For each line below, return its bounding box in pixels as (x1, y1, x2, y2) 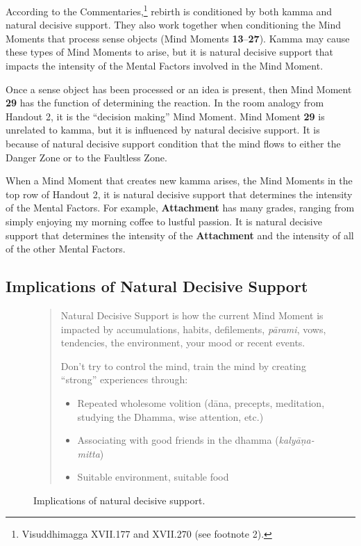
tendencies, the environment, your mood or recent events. (60, 335, 305, 350)
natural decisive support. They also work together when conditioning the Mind (6, 17, 342, 32)
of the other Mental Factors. (6, 241, 126, 256)
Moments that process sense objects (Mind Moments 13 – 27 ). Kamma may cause (6, 31, 350, 45)
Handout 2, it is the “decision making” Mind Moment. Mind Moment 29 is (6, 109, 325, 123)
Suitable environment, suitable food (77, 469, 229, 484)
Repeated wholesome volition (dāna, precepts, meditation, (77, 395, 325, 410)
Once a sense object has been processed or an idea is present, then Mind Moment (6, 81, 352, 96)
